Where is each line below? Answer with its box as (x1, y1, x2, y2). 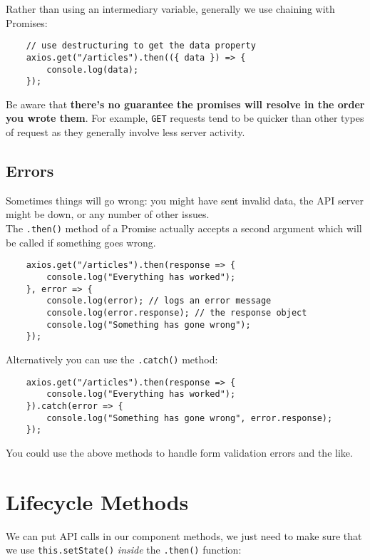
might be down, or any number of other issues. (6, 207, 210, 222)
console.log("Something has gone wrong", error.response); (46, 413, 333, 423)
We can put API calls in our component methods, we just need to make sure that (6, 528, 362, 543)
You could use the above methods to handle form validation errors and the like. (6, 445, 353, 460)
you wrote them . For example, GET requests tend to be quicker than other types (6, 110, 364, 125)
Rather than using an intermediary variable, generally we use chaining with (6, 1, 335, 16)
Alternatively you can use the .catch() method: (6, 351, 218, 366)
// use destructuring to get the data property (26, 41, 256, 51)
